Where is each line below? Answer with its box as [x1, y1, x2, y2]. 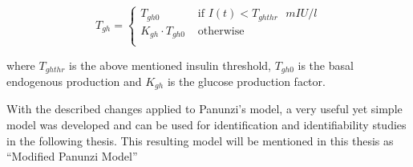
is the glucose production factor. [167, 72, 326, 89]
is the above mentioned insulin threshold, [69, 56, 271, 73]
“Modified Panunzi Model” [6, 148, 138, 165]
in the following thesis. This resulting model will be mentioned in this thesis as [6, 132, 394, 149]
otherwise [197, 25, 245, 37]
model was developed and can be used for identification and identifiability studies [6, 116, 407, 132]
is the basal [298, 56, 354, 73]
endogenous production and [6, 72, 142, 89]
